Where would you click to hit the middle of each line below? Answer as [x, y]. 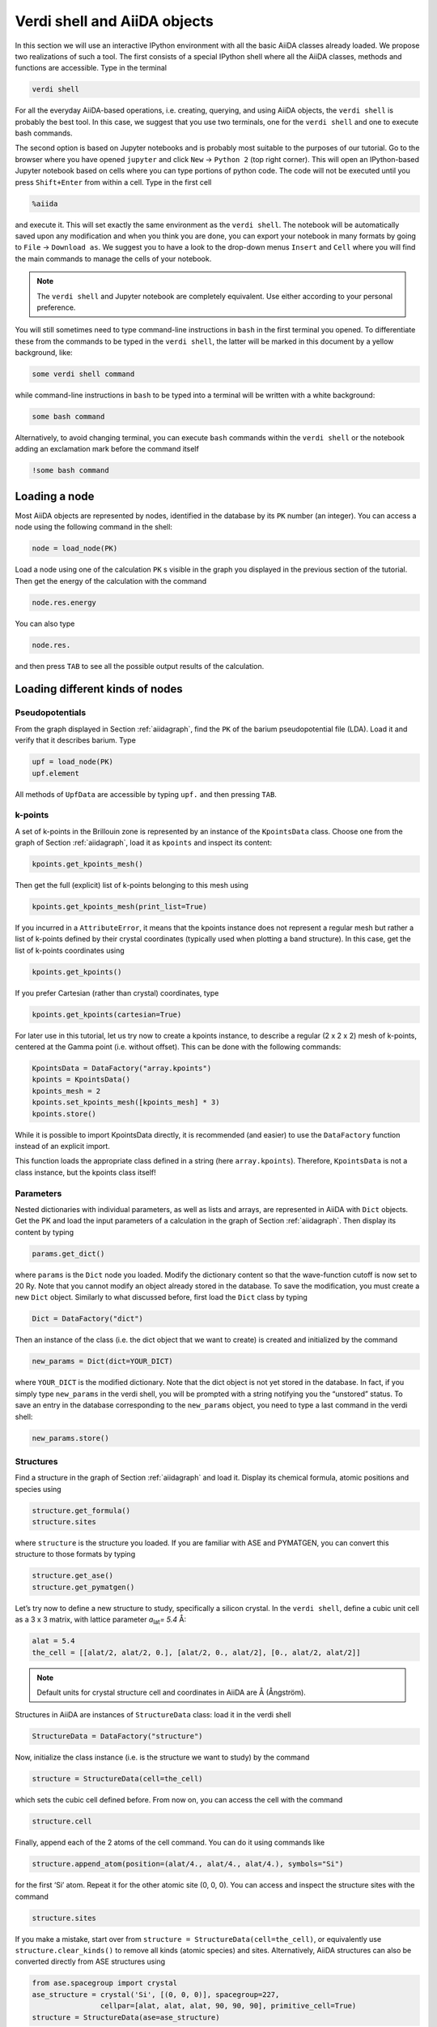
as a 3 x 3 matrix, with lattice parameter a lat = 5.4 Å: [100, 1620]
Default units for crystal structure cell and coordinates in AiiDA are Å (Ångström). [172, 1692]
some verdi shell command [83, 374]
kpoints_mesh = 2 [66, 1091]
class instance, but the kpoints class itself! [86, 1172]
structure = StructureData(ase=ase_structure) [126, 2017]
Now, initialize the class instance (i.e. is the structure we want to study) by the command [162, 1757]
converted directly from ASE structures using [90, 1961]
